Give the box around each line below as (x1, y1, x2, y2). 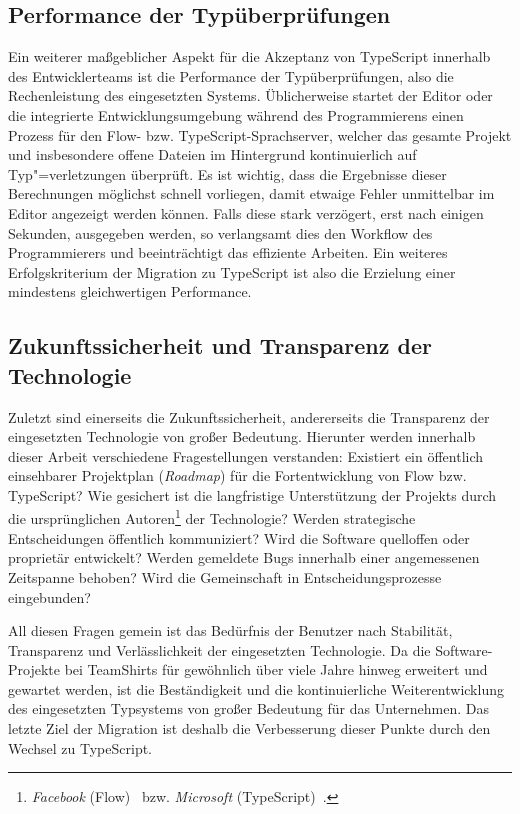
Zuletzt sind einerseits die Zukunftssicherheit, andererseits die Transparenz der (8, 406, 490, 427)
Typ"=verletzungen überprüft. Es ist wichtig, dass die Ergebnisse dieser (8, 163, 447, 184)
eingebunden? (8, 586, 91, 607)
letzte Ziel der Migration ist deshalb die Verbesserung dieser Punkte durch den (8, 718, 491, 739)
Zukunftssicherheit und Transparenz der (8, 330, 432, 361)
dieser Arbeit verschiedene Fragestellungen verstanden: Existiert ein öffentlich (8, 445, 484, 466)
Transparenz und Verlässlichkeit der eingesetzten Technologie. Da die (8, 639, 431, 660)
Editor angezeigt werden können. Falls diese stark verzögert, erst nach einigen (8, 202, 484, 223)
